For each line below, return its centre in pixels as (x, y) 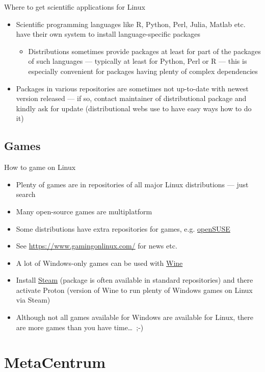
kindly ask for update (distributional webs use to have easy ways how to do (134, 108)
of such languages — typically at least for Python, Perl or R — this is (138, 61)
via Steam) (33, 300)
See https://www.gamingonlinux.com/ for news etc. (97, 246)
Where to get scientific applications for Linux (75, 7)
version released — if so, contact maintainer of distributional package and (131, 98)
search (26, 194)
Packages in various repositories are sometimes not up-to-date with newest (132, 88)
